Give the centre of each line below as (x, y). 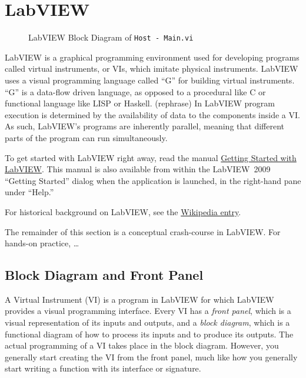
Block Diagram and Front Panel (104, 275)
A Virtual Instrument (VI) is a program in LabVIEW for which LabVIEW (139, 299)
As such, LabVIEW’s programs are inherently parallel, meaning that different (145, 126)
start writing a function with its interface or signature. (103, 368)
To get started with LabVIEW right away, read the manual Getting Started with (151, 157)
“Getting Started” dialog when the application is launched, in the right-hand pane (153, 180)
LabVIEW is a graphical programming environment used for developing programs (152, 57)
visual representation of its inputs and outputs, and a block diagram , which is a (147, 322)
